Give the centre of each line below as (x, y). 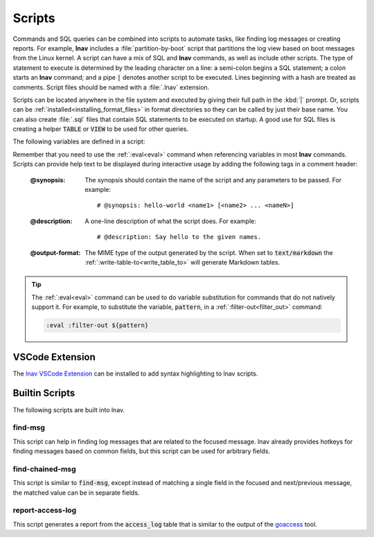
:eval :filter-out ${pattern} (97, 325)
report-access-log (44, 511)
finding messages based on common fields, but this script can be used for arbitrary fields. (141, 451)
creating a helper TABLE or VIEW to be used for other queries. (101, 129)
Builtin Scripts (44, 393)
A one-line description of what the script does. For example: (170, 221)
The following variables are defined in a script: (79, 141)
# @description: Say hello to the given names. (179, 237)
